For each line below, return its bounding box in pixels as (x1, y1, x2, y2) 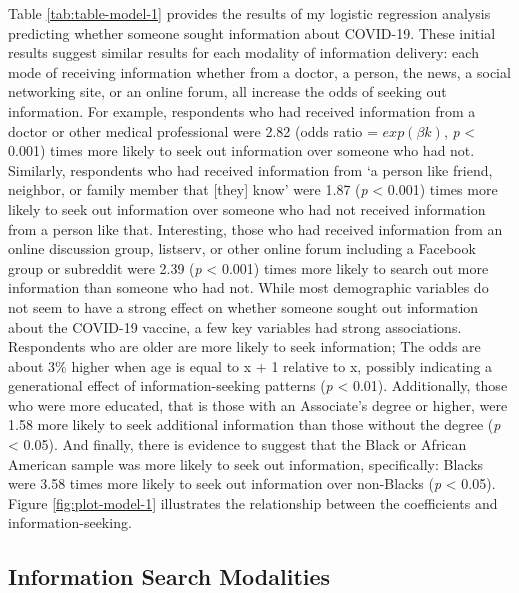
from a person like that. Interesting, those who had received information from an (8, 218, 503, 239)
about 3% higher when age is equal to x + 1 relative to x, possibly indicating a (8, 355, 493, 376)
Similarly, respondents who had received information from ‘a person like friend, (8, 159, 493, 180)
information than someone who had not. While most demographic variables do (8, 277, 489, 298)
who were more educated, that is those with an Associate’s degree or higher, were (8, 394, 508, 415)
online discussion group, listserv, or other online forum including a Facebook (8, 238, 476, 259)
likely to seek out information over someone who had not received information (8, 198, 486, 219)
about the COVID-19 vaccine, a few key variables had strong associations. (8, 316, 462, 337)
